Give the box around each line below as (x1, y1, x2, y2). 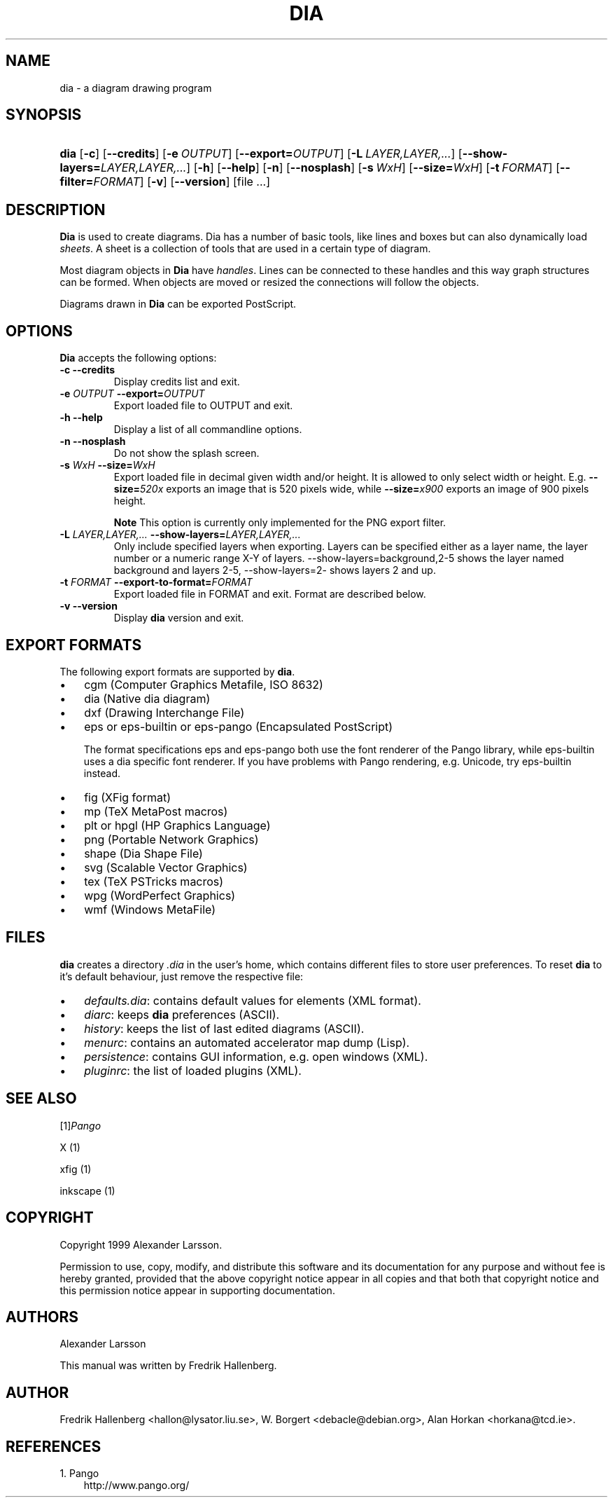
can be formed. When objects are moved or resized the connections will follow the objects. (59, 276, 479, 289)
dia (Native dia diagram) (84, 691, 211, 706)
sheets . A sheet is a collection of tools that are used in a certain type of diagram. (59, 242, 431, 255)
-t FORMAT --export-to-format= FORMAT (59, 576, 253, 589)
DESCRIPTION (6, 200, 106, 219)
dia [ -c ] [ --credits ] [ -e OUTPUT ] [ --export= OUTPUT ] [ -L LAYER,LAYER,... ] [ (59, 146, 463, 161)
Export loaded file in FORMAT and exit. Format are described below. (113, 588, 426, 600)
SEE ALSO (6, 1090, 77, 1108)
